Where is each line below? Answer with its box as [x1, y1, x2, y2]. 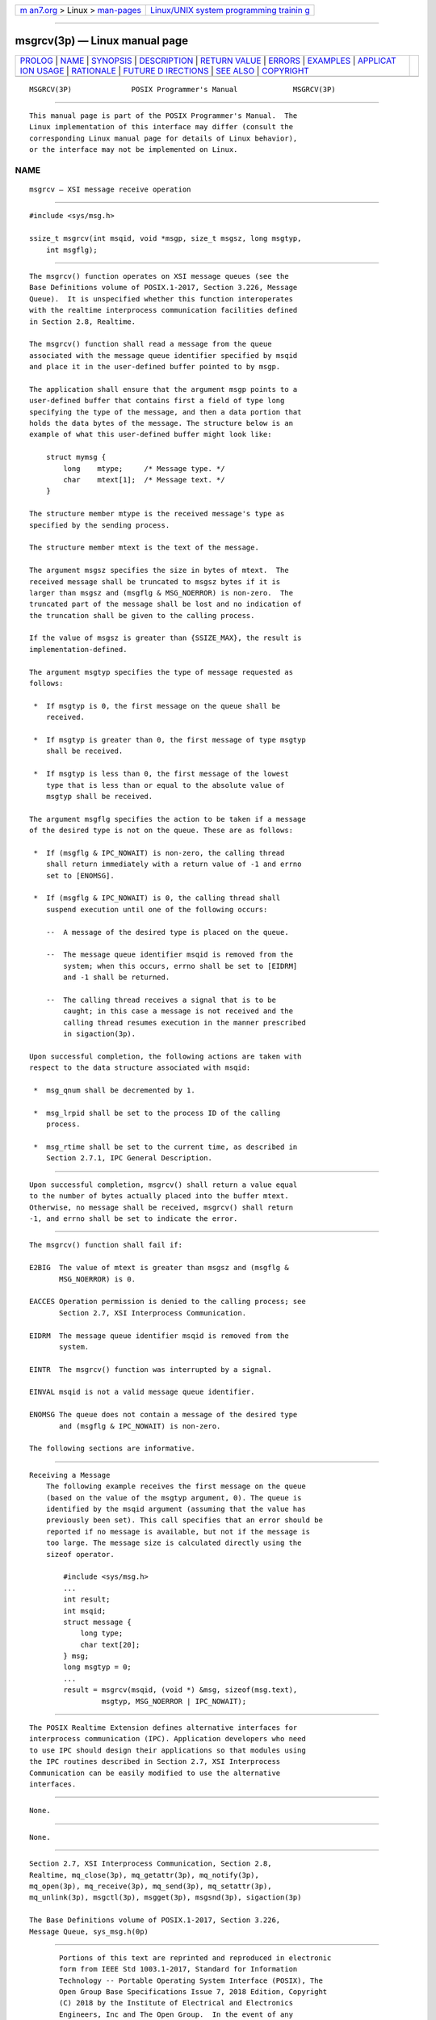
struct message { [63, 1617, 132, 1627]
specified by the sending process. [29, 520, 170, 529]
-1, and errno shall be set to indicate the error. [29, 1214, 238, 1223]
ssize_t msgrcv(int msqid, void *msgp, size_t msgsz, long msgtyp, [29, 234, 302, 243]
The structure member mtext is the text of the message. [29, 543, 260, 553]
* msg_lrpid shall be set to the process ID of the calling [33, 1108, 281, 1117]
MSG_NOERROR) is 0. [59, 1274, 136, 1284]
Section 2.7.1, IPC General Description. [45, 1154, 213, 1163]
